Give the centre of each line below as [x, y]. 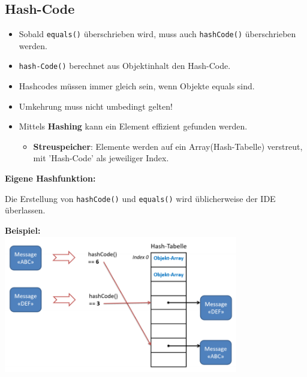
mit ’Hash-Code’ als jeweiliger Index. [101, 158]
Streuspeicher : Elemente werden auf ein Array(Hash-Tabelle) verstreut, [168, 146]
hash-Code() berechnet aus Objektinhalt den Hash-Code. [125, 66]
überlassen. [25, 210]
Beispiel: [23, 230]
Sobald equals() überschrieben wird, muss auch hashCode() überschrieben [157, 34]
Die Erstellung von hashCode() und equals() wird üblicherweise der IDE [140, 198]
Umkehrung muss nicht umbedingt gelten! [96, 106]
